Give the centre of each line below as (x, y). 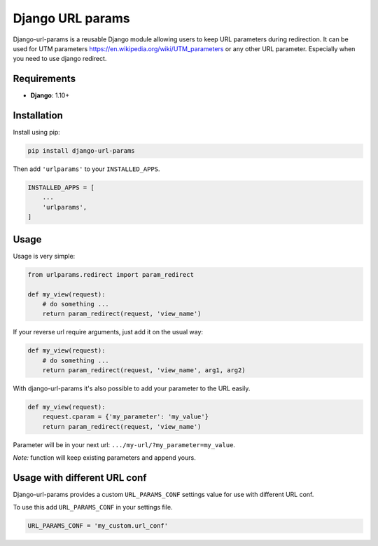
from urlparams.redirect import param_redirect (111, 274)
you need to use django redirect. (60, 59)
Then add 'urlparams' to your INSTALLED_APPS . (86, 169)
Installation (38, 116)
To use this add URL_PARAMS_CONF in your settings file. (93, 507)
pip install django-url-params (82, 151)
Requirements (44, 79)
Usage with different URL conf (80, 478)
